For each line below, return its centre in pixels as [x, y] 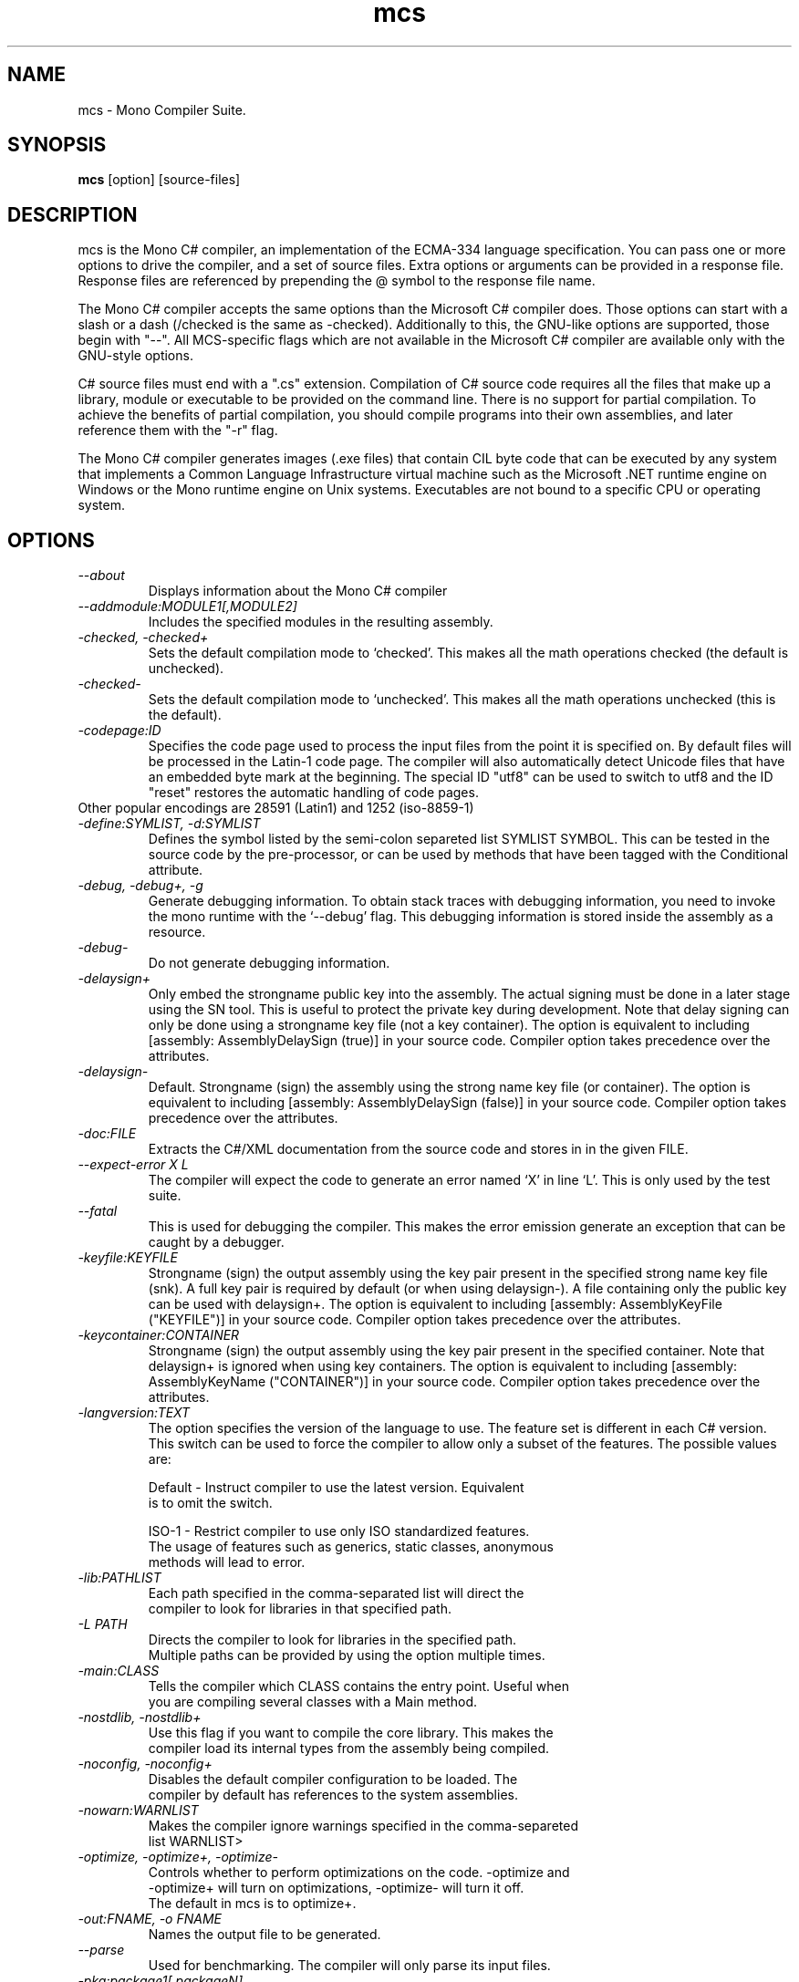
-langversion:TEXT [134, 1413]
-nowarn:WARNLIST [138, 1811]
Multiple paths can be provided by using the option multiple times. [347, 1655]
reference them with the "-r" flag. [178, 431]
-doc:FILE [107, 1134]
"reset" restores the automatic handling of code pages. [313, 793]
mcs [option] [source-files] [159, 180]
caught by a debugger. [216, 1242]
